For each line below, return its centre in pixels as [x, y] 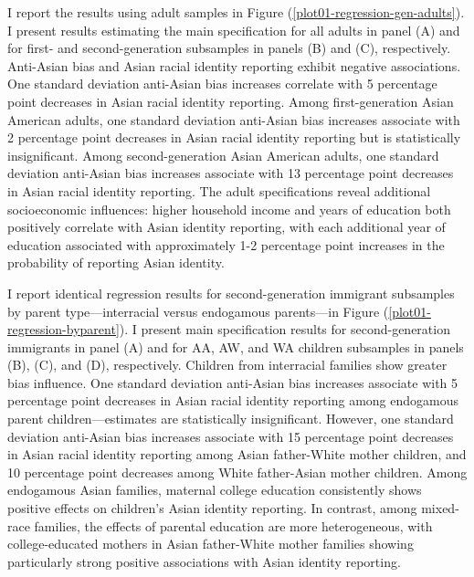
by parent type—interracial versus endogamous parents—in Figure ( [198, 311]
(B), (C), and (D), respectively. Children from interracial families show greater [227, 365]
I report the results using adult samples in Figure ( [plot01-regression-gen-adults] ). [236, 12]
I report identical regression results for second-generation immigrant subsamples [231, 293]
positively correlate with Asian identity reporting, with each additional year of [226, 227]
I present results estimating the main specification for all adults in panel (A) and [234, 30]
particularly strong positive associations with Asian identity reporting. [204, 561]
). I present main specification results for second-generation [284, 329]
